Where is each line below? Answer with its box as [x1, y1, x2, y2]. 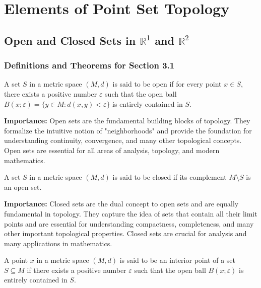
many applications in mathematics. [4, 238, 112, 248]
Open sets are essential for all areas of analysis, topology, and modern [4, 145, 220, 155]
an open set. [4, 181, 42, 192]
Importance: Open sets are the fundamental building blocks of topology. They [4, 115, 250, 126]
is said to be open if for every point [112, 79, 222, 89]
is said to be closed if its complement [112, 172, 227, 182]
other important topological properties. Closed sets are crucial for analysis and [4, 228, 247, 239]
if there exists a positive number [27, 264, 126, 275]
